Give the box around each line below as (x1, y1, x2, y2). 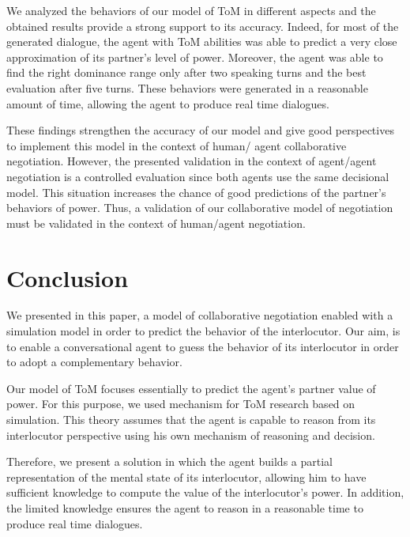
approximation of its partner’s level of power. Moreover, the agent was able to (6, 48, 383, 65)
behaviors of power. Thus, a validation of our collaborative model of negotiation (6, 199, 393, 216)
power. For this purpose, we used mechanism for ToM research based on (6, 395, 355, 412)
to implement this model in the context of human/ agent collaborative (6, 137, 347, 153)
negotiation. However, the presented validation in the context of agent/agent (6, 153, 377, 169)
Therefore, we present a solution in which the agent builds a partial (6, 453, 333, 470)
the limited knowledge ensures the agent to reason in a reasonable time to (6, 499, 363, 516)
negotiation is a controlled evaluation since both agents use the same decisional (6, 168, 389, 184)
